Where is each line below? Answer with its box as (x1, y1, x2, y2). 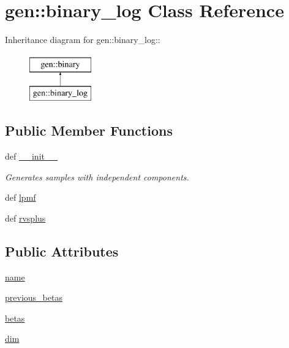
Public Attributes (5, 241, 119, 260)
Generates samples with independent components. (5, 170, 189, 183)
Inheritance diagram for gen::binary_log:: (5, 33, 160, 46)
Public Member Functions (5, 121, 173, 140)
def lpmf (5, 191, 36, 204)
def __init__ (5, 150, 58, 163)
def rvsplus (5, 211, 46, 224)
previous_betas (5, 291, 62, 304)
